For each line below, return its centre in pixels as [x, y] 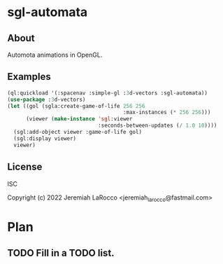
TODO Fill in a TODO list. [61, 253]
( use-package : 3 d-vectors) [46, 99]
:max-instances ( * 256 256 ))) [167, 113]
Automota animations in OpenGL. [55, 55]
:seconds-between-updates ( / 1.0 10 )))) [157, 126]
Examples [29, 77]
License [25, 167]
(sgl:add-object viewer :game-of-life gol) [78, 132]
